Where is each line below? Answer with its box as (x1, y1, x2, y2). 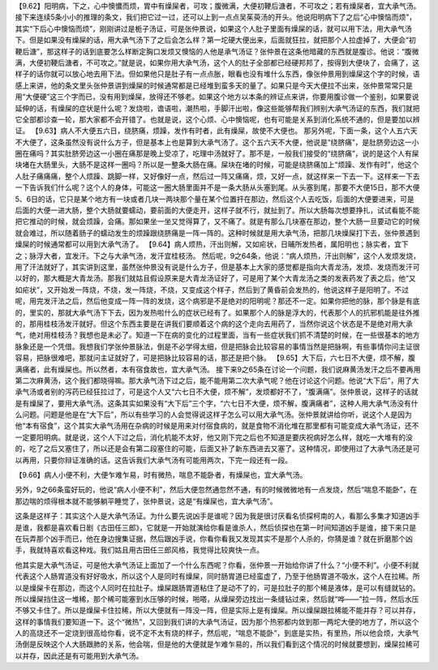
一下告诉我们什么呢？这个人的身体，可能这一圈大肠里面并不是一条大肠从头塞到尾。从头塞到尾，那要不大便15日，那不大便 (15, 183, 420, 192)
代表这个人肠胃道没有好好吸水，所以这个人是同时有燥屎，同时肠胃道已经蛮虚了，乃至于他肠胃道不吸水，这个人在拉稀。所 (15, 572, 420, 582)
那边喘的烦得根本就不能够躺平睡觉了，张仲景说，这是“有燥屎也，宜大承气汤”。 (15, 496, 277, 506)
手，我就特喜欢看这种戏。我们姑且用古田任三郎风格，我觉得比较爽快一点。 (15, 545, 264, 555)
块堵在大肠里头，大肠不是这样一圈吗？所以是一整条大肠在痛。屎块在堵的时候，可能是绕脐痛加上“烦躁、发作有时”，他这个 (15, 160, 419, 170)
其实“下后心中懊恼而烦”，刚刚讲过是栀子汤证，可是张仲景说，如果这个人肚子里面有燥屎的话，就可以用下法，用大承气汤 (15, 24, 413, 33)
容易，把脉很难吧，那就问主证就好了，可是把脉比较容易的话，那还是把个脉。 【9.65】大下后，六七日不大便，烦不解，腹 (15, 353, 415, 363)
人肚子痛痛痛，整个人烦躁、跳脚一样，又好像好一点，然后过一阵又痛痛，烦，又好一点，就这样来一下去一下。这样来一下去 (15, 171, 420, 181)
